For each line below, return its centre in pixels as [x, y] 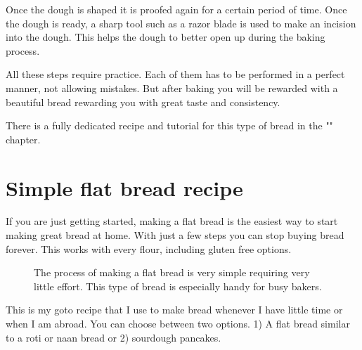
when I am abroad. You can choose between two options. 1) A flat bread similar [178, 324]
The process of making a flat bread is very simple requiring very [172, 272]
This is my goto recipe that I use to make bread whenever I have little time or [174, 310]
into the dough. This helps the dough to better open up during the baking [166, 37]
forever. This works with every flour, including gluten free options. [149, 248]
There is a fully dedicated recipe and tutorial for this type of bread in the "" [169, 125]
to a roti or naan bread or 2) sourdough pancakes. [114, 337]
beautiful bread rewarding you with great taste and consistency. [143, 102]
